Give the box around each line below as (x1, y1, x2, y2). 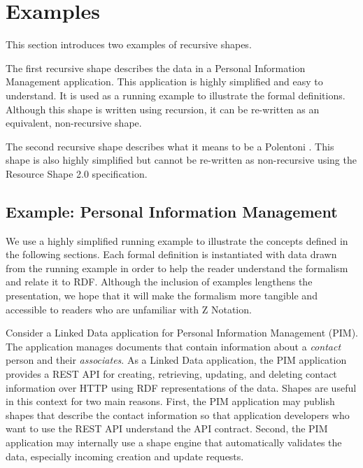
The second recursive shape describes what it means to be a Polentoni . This (6, 139, 334, 153)
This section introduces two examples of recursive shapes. (6, 37, 252, 52)
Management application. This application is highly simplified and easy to (6, 74, 323, 89)
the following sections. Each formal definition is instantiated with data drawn (6, 247, 337, 262)
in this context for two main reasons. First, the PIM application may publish (6, 394, 335, 409)
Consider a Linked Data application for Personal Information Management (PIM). (6, 325, 358, 340)
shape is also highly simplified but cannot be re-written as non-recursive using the (6, 153, 357, 167)
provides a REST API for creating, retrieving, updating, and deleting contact (6, 367, 337, 381)
